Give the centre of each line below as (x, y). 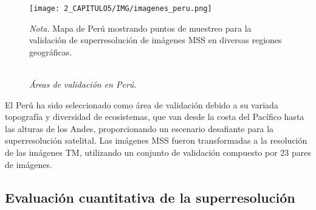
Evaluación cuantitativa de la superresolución (150, 197)
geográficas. (51, 51)
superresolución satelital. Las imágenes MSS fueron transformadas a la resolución (156, 140)
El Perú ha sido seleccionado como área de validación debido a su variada (142, 104)
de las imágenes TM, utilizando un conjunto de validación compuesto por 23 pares (158, 152)
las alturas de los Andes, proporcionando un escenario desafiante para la (139, 128)
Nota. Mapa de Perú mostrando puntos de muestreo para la (140, 28)
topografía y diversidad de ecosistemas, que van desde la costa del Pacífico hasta (155, 117)
